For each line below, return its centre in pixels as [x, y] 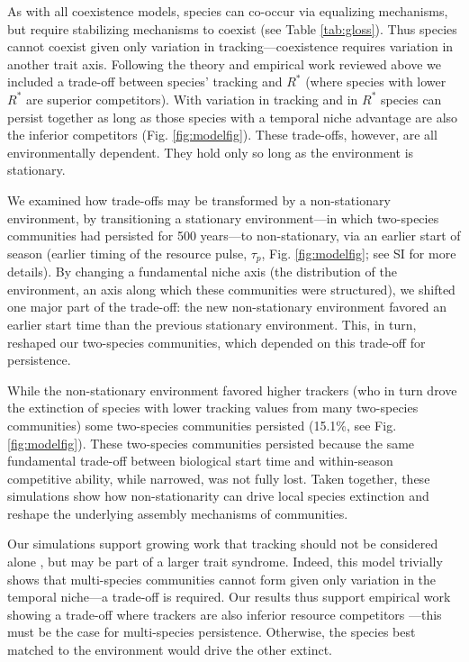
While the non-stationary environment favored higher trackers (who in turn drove [232, 390]
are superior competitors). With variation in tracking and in [192, 99]
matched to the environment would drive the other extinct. [170, 650]
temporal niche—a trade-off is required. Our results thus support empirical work [229, 597]
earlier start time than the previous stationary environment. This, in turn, [212, 324]
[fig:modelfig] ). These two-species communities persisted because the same [211, 443]
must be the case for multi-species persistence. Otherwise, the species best [212, 632]
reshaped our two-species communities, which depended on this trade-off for [216, 342]
